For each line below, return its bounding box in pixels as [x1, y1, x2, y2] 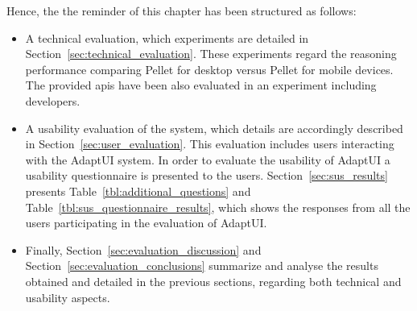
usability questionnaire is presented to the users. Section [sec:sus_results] [25, 167, 388, 184]
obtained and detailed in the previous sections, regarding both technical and [25, 272, 402, 289]
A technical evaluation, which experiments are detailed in [25, 29, 309, 46]
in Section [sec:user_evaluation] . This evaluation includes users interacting [25, 135, 394, 152]
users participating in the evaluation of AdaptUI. [25, 214, 267, 231]
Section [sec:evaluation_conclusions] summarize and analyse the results [25, 257, 378, 274]
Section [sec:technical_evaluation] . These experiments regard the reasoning [25, 45, 397, 62]
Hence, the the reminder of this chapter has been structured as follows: [6, 2, 357, 19]
